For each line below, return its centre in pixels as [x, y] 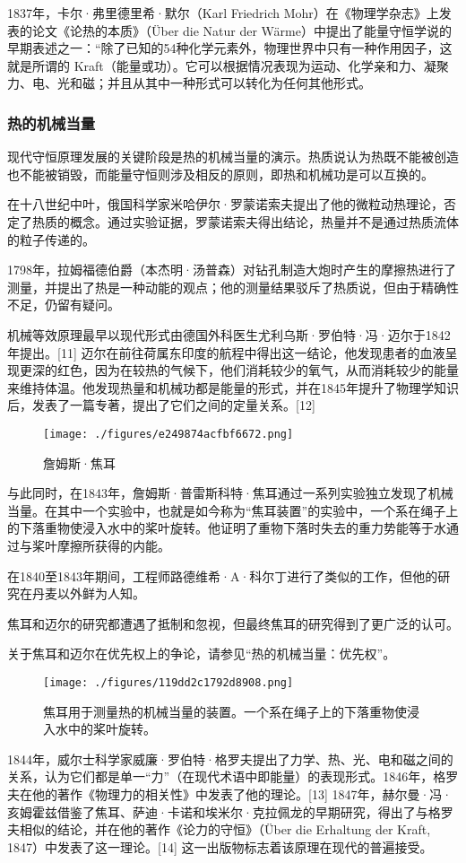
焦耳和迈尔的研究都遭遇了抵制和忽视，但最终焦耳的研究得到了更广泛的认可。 [233, 623]
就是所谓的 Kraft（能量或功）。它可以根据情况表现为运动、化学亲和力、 [216, 65]
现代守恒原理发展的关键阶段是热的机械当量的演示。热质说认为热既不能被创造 [233, 157]
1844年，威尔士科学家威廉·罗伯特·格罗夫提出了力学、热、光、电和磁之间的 [230, 758]
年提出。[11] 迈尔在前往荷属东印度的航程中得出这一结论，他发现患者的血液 [226, 352]
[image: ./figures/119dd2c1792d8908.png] [168, 682]
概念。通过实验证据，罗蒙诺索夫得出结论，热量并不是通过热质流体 [264, 221]
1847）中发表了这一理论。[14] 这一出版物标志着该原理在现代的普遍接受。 [220, 846]
